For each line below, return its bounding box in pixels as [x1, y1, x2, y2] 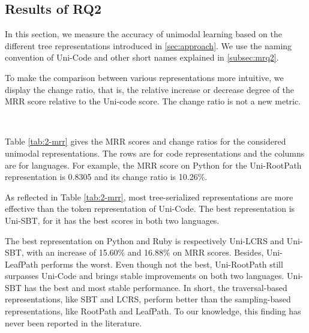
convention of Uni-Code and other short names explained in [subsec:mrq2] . [5, 51, 279, 64]
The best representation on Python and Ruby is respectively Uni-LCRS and [5, 234, 284, 247]
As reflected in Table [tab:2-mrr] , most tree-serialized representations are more [5, 190, 293, 203]
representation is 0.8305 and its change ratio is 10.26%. [5, 170, 208, 183]
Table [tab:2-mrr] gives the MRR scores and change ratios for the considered [5, 135, 286, 148]
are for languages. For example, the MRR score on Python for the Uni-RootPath [5, 158, 302, 171]
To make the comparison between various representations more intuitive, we [5, 71, 284, 83]
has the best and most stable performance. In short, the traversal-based [24, 281, 287, 293]
